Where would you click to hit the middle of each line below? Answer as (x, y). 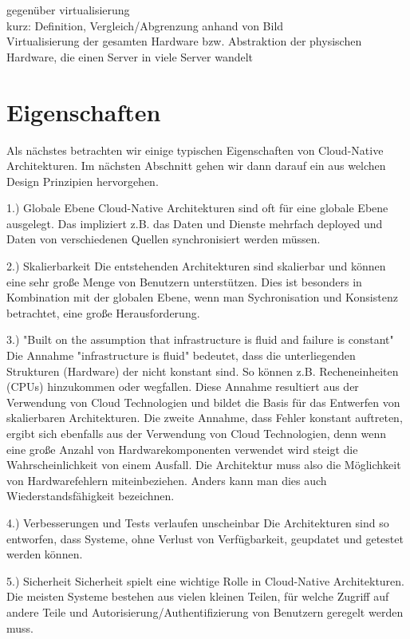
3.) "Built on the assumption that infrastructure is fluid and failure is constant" (200, 339)
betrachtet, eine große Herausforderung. (103, 312)
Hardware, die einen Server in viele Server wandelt (130, 56)
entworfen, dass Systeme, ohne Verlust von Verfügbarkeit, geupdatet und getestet (205, 538)
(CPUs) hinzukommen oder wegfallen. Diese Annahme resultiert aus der (183, 387)
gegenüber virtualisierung (68, 10)
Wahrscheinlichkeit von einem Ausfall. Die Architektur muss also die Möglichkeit (204, 465)
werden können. (45, 554)
